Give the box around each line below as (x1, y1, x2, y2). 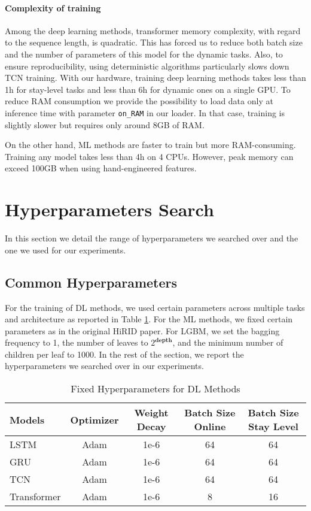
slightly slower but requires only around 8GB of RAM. (5, 118, 205, 131)
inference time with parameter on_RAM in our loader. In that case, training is (5, 106, 285, 119)
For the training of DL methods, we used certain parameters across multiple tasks (5, 301, 305, 313)
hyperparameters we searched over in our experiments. (5, 359, 204, 372)
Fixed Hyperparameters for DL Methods (71, 382, 240, 396)
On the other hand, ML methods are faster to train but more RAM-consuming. (5, 138, 296, 151)
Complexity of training (5, 1, 101, 14)
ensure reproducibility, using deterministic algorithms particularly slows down (5, 59, 289, 72)
